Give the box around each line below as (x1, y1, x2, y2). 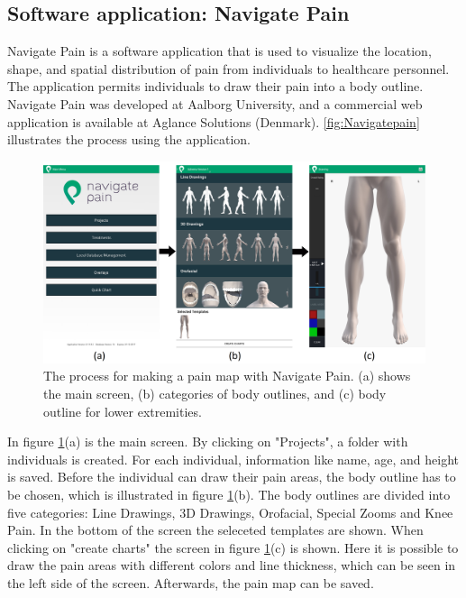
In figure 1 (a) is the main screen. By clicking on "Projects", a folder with (7, 432, 408, 451)
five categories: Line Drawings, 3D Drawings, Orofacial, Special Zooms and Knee (7, 502, 453, 521)
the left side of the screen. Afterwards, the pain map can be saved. (7, 573, 374, 592)
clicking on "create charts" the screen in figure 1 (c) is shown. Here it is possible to (7, 538, 459, 557)
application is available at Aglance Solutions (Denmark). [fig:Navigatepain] (7, 112, 420, 131)
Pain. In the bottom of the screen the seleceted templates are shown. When (7, 520, 424, 539)
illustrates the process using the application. (7, 130, 251, 149)
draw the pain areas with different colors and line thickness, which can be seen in (7, 556, 456, 575)
